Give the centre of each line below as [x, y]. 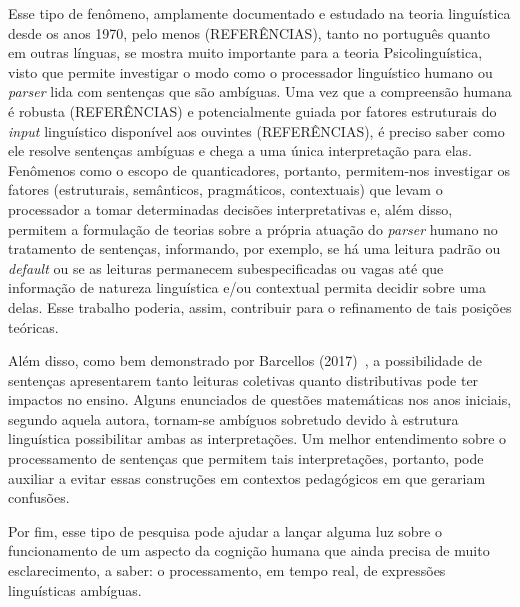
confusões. [39, 497]
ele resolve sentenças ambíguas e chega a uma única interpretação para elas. [240, 150]
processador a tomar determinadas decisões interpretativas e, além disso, [230, 208]
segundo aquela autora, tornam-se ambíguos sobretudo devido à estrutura [233, 418]
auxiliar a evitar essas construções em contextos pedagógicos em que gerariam [247, 477]
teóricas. [33, 326]
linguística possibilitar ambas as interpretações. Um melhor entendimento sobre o [257, 438]
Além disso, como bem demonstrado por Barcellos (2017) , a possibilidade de [245, 360]
